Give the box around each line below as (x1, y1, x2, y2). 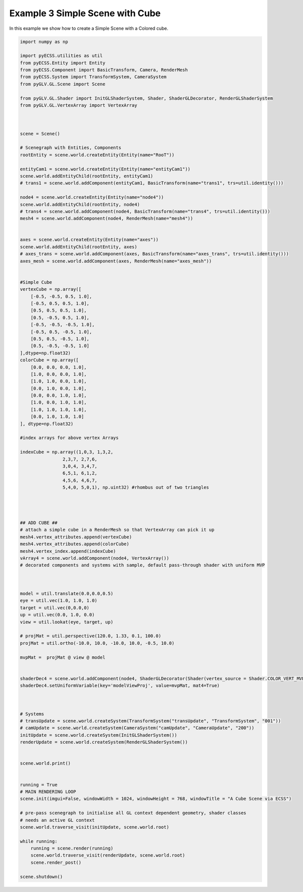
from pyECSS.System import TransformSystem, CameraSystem (20, 74, 167, 80)
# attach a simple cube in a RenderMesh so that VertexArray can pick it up (20, 527, 215, 533)
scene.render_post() (30, 860, 82, 865)
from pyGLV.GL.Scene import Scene (20, 81, 106, 87)
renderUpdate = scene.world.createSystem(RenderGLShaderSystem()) (20, 739, 188, 745)
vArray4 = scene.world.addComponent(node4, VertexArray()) (20, 555, 169, 561)
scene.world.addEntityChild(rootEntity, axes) (20, 244, 137, 250)
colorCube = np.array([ (20, 357, 79, 363)
